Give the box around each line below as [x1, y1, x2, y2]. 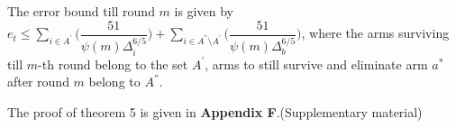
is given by [174, 2, 233, 20]
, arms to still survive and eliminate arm [205, 54, 428, 73]
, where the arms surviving [301, 23, 450, 42]
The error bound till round [7, 2, 155, 20]
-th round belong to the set [38, 54, 188, 73]
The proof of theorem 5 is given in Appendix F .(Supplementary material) [7, 102, 423, 121]
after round [7, 72, 69, 91]
